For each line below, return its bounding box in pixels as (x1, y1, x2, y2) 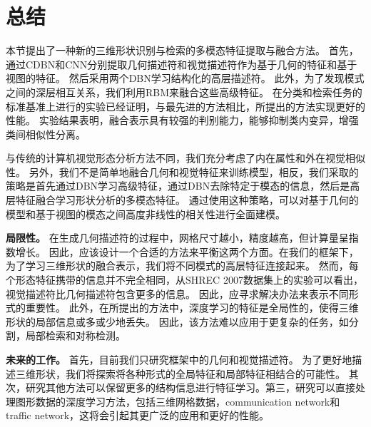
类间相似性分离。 (6, 126, 86, 141)
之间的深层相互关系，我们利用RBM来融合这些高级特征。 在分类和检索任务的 (6, 84, 362, 99)
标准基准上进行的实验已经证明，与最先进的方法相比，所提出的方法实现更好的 (6, 98, 365, 113)
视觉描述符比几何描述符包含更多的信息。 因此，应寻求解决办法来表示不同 (6, 286, 349, 301)
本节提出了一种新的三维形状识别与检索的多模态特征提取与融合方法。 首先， (6, 43, 359, 58)
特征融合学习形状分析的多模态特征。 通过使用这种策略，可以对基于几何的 (15, 192, 359, 207)
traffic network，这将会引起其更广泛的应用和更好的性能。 (6, 408, 270, 423)
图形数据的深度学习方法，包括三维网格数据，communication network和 (15, 393, 340, 408)
